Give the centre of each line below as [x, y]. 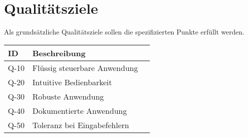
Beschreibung [59, 53]
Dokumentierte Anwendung [80, 110]
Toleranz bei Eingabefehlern [81, 125]
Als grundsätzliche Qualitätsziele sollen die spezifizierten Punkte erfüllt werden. [124, 32]
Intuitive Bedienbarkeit [72, 82]
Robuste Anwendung [68, 96]
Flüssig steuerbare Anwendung [85, 68]
